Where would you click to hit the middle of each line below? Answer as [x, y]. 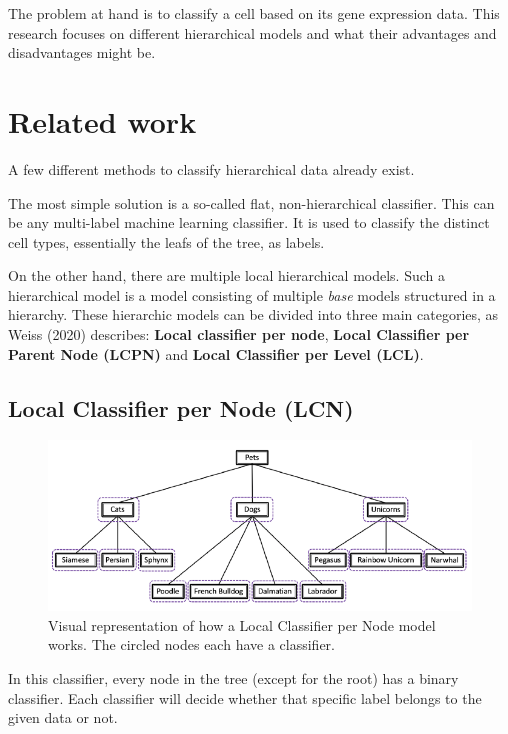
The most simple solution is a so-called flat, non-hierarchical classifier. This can [251, 202]
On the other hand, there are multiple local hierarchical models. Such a [227, 275]
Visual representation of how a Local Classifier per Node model [242, 624]
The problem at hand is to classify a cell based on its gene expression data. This [254, 13]
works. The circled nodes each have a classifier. [191, 644]
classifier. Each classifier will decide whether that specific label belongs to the [245, 697]
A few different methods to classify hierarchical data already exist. [211, 168]
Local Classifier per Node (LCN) [181, 407]
